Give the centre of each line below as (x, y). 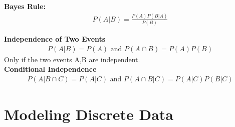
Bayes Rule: (25, 6)
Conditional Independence (50, 69)
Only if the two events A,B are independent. (72, 59)
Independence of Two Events (55, 39)
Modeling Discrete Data (89, 114)
